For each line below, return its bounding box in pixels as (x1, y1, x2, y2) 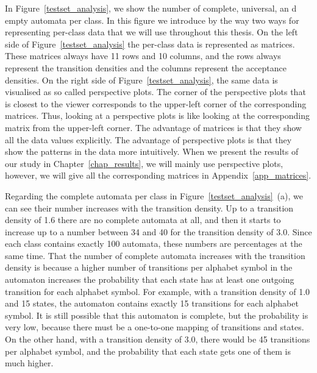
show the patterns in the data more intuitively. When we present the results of (5, 145, 299, 158)
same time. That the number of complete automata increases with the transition (5, 249, 305, 261)
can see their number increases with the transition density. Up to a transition (5, 201, 294, 214)
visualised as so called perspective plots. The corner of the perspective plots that (5, 85, 306, 98)
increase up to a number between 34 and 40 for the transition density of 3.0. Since (5, 225, 312, 238)
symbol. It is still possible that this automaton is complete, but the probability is (5, 308, 308, 321)
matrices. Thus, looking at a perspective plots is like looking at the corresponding (5, 109, 310, 122)
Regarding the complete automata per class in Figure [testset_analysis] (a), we (5, 189, 304, 202)
